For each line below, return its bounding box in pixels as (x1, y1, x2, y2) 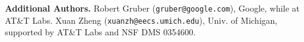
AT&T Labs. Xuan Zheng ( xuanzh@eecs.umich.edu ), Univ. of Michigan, (5, 13, 278, 26)
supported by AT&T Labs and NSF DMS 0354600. (5, 26, 196, 38)
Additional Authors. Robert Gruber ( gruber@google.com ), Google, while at (5, 2, 300, 14)
